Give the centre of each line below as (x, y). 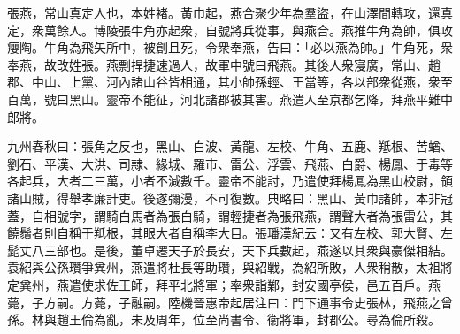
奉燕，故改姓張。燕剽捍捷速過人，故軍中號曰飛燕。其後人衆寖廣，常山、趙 (224, 64)
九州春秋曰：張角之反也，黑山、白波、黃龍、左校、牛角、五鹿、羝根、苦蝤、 (230, 146)
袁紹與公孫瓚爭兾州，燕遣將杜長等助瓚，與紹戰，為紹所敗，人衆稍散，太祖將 (230, 267)
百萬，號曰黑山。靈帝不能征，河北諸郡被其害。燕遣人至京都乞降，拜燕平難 (224, 99)
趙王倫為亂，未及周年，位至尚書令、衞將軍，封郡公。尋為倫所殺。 (248, 319)
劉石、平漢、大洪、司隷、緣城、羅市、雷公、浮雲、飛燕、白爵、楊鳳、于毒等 (230, 163)
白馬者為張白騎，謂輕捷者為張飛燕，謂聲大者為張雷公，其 (285, 215)
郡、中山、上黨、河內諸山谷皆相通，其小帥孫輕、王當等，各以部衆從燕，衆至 (230, 82)
